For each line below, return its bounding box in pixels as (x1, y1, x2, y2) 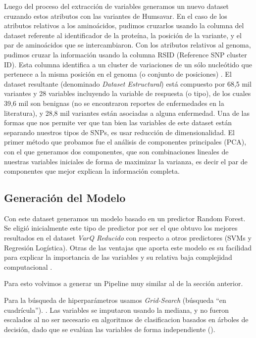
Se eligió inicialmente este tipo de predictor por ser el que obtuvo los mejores (4, 223, 238, 233)
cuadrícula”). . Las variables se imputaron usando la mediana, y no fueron (4, 304, 229, 315)
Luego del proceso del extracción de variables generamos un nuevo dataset (4, 1, 229, 11)
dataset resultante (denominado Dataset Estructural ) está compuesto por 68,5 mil (4, 78, 252, 89)
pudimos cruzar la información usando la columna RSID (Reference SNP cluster (4, 49, 247, 59)
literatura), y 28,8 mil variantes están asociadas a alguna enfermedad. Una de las (4, 107, 250, 118)
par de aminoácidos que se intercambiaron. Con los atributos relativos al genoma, (4, 40, 251, 50)
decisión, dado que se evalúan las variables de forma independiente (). (4, 324, 215, 334)
